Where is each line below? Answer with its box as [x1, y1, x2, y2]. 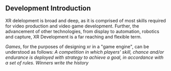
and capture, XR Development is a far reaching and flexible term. [5, 33, 142, 40]
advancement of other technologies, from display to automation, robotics [5, 28, 160, 34]
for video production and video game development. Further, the [5, 23, 139, 29]
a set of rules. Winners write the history [5, 59, 89, 65]
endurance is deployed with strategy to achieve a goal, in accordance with [5, 54, 164, 60]
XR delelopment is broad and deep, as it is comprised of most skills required [5, 17, 166, 23]
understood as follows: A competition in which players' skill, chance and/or [5, 49, 164, 55]
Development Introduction [5, 4, 91, 13]
